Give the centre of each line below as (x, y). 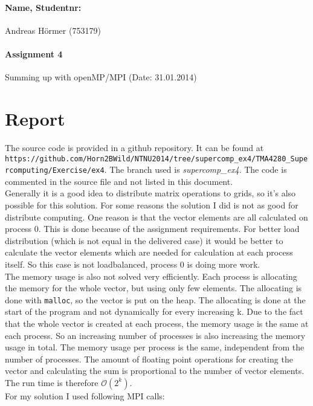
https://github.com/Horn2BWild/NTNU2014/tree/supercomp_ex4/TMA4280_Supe (156, 159)
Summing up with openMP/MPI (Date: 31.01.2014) (101, 77)
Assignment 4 (34, 53)
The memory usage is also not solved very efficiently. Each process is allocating (151, 276)
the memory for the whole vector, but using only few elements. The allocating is (153, 288)
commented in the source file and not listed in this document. (119, 181)
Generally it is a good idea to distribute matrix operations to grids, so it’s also (150, 193)
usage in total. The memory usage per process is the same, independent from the (155, 347)
